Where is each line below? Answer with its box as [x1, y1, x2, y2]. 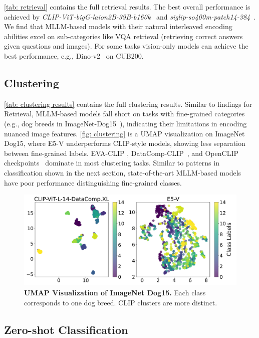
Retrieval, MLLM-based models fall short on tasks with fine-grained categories [4, 108, 245, 119]
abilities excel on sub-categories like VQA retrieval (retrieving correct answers [4, 31, 243, 41]
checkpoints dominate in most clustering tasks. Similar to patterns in [4, 157, 219, 168]
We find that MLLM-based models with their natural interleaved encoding [4, 21, 232, 32]
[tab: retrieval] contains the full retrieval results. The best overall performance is [4, 2, 250, 12]
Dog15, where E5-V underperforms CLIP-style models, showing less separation [4, 138, 245, 148]
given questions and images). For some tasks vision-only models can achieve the [4, 41, 248, 51]
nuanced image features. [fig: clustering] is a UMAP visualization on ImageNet [4, 128, 245, 138]
